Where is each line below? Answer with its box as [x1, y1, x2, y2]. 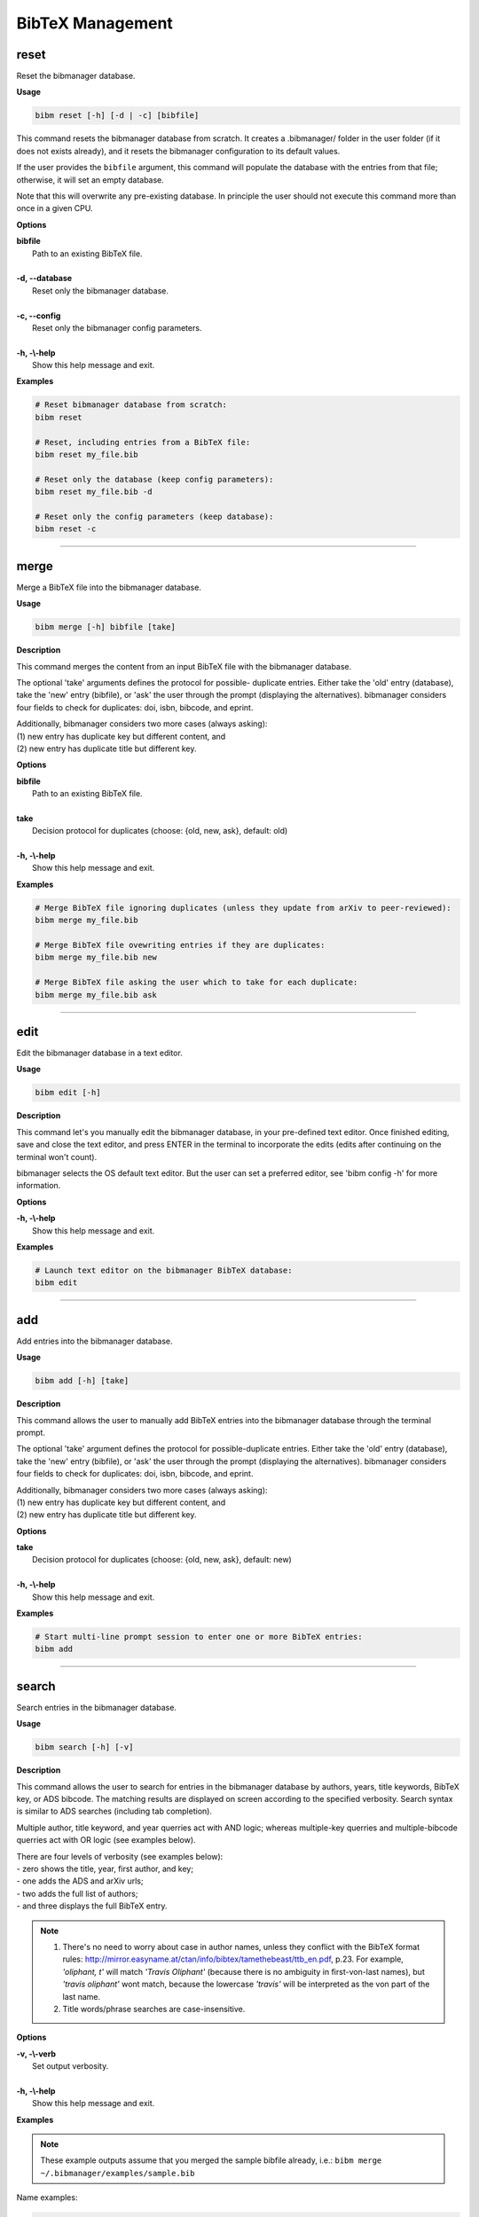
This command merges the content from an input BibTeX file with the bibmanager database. [16, 661, 352, 671]
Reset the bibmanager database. [16, 71, 136, 82]
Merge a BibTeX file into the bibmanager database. [16, 582, 201, 592]
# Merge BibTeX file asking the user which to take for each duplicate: [35, 977, 358, 988]
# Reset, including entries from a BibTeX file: [35, 437, 251, 447]
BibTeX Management [16, 13, 173, 33]
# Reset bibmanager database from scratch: [35, 400, 228, 410]
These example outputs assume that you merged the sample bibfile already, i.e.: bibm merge [40, 2155, 382, 2166]
